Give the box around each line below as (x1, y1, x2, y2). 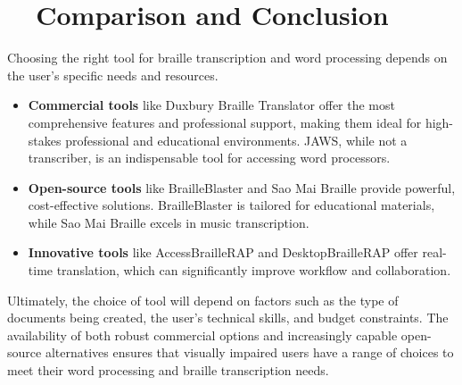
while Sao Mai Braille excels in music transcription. (28, 213, 309, 231)
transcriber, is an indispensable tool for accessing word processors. (28, 148, 391, 167)
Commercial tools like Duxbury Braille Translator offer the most (28, 96, 395, 114)
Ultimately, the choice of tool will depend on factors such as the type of (7, 290, 399, 309)
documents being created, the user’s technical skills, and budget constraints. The (7, 308, 449, 327)
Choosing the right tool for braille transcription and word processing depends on (7, 48, 448, 67)
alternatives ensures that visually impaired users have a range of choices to (45, 343, 454, 362)
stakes (28, 130, 62, 149)
